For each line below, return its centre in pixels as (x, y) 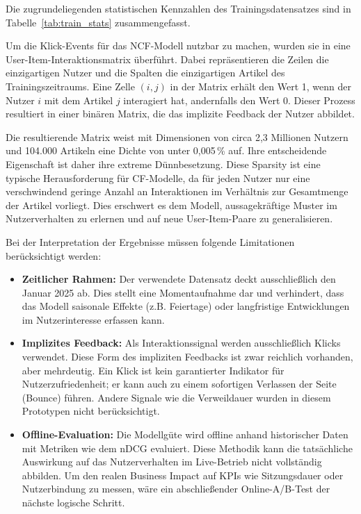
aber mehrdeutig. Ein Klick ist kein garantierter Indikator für (153, 370)
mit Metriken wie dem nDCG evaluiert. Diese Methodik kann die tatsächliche (187, 448)
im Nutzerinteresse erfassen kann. (93, 319)
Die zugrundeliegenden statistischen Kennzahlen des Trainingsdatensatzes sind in (178, 8)
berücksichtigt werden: (54, 255)
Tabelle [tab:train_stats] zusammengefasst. (98, 22)
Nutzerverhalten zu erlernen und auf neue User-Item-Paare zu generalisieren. (169, 218)
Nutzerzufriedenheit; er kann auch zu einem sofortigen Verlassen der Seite (179, 384)
